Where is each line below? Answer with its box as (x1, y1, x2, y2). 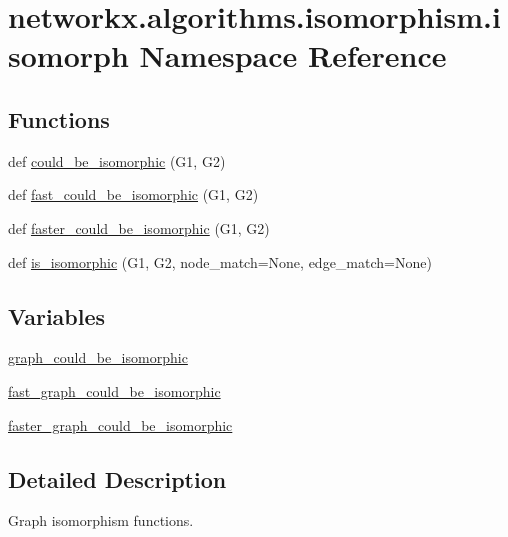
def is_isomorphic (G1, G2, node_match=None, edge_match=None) (8, 251, 432, 272)
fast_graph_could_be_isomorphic (8, 380, 221, 401)
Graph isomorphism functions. (8, 510, 194, 531)
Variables (8, 300, 106, 331)
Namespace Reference (139, 35, 447, 76)
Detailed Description (8, 463, 227, 494)
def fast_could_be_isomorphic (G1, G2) (8, 184, 259, 205)
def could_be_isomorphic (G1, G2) (8, 150, 226, 171)
